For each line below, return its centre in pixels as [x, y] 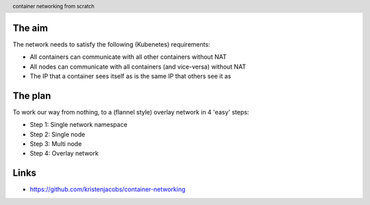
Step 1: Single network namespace [79, 125]
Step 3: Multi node [56, 144]
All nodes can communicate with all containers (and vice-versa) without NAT [138, 67]
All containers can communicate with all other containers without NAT [128, 57]
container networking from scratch [54, 6]
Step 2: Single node [58, 134]
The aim [30, 28]
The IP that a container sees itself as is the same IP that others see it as [131, 76]
